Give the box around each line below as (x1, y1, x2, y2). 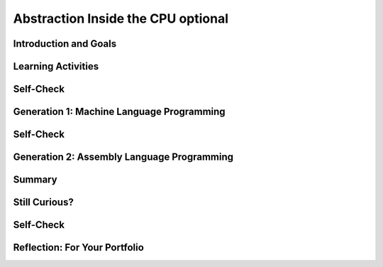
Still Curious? (13, 196, 74, 209)
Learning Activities (13, 60, 99, 72)
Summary (13, 174, 57, 186)
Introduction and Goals (13, 38, 117, 50)
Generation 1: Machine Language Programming (13, 106, 226, 118)
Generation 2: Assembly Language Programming (13, 151, 234, 163)
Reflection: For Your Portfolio (13, 241, 145, 254)
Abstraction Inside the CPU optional (13, 11, 228, 26)
